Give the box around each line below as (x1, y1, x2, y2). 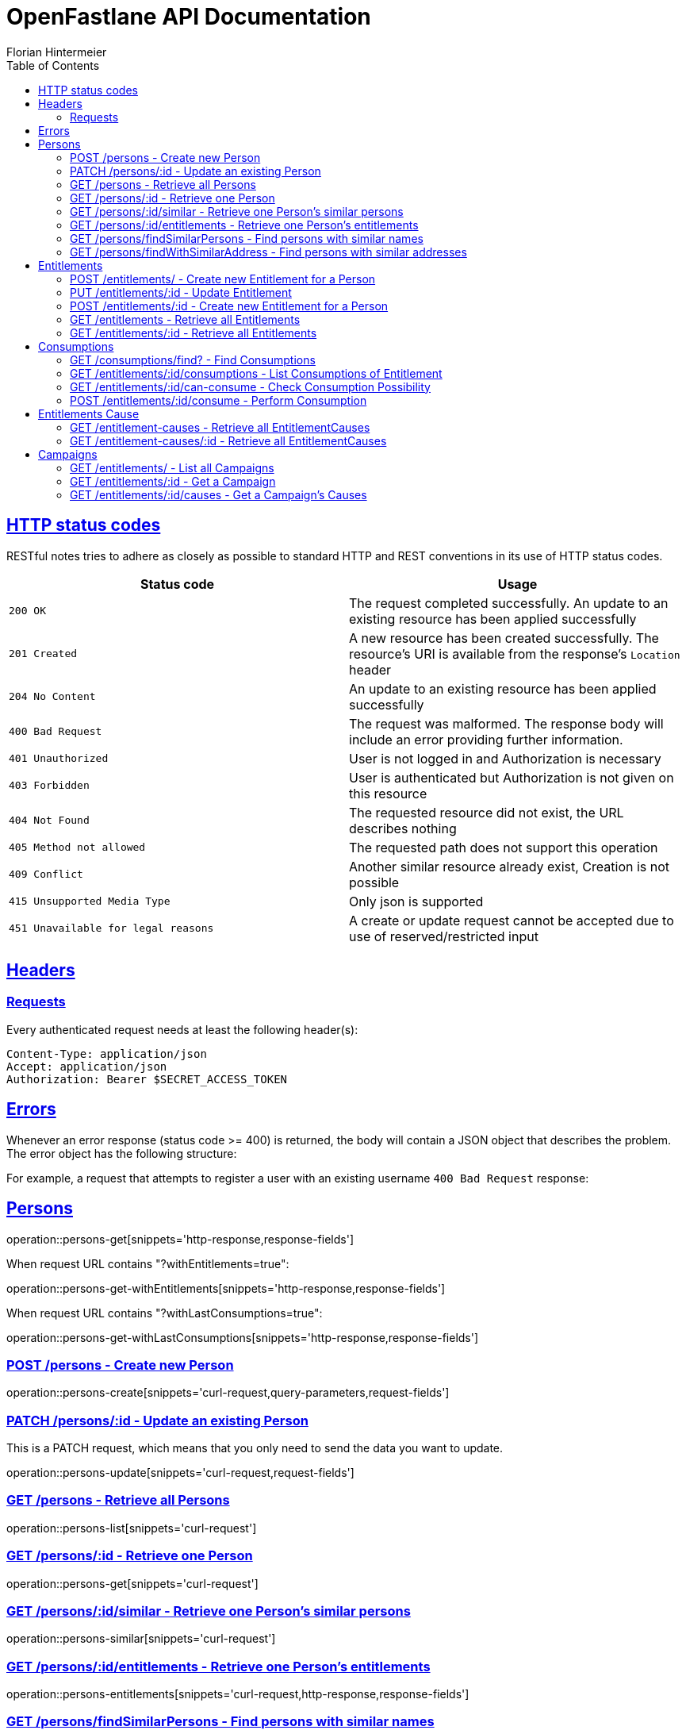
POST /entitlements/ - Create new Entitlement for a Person (70, 271, 376, 286)
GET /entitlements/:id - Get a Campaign (70, 474, 276, 488)
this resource (349, 785, 427, 802)
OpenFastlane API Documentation (6, 3, 371, 30)
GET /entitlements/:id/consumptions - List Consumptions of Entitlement (70, 366, 443, 380)
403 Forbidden (9, 779, 90, 792)
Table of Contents (6, 58, 100, 72)
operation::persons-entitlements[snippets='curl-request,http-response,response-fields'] (6, 1687, 469, 1701)
